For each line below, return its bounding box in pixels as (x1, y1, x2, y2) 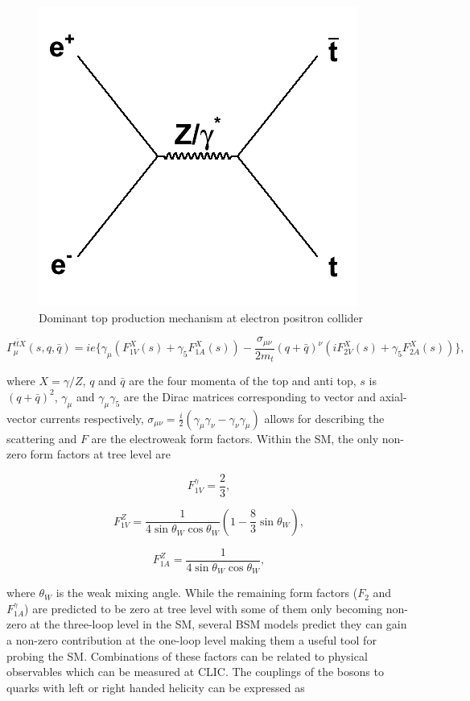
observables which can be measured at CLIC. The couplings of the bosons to (6, 663, 384, 680)
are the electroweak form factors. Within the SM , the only (91, 429, 379, 446)
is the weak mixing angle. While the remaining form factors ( (56, 584, 358, 601)
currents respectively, (40, 409, 144, 426)
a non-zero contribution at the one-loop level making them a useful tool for (6, 632, 377, 649)
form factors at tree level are (30, 446, 171, 462)
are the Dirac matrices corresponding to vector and (123, 388, 377, 404)
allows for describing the (264, 409, 385, 426)
